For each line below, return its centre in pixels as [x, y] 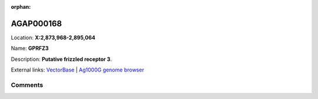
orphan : [21, 7]
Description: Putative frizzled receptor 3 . [61, 59]
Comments [27, 85]
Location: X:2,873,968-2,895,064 [53, 37]
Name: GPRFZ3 [30, 48]
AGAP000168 [37, 23]
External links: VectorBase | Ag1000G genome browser [77, 70]
